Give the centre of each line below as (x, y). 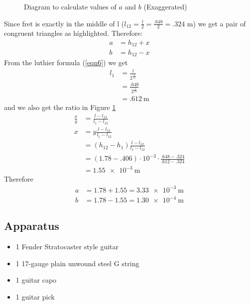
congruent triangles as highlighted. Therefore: (73, 33)
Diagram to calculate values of (70, 6)
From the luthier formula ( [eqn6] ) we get (66, 62)
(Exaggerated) (165, 6)
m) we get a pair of (216, 23)
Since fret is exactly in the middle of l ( (64, 23)
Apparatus (32, 226)
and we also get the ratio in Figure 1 (60, 107)
